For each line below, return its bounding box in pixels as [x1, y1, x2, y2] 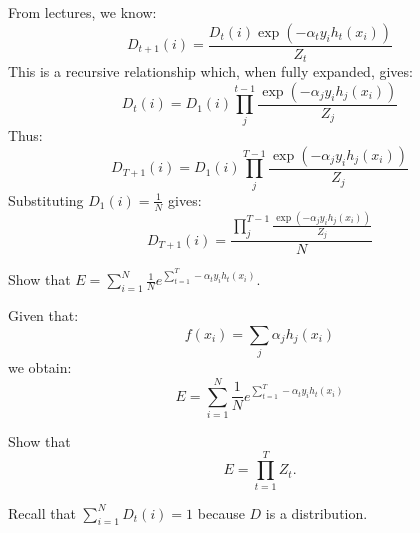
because [197, 502, 245, 523]
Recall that [8, 502, 76, 523]
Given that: [8, 305, 79, 326]
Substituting [8, 189, 84, 210]
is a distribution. [265, 502, 368, 523]
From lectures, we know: [8, 2, 157, 22]
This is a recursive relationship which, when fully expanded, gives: [8, 61, 413, 82]
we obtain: [8, 357, 72, 378]
